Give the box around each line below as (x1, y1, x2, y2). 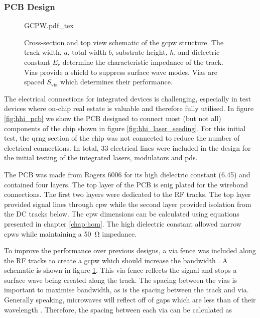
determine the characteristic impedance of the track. (62, 57, 223, 67)
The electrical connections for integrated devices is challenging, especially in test (4, 93, 251, 103)
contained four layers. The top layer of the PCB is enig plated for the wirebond (4, 179, 248, 189)
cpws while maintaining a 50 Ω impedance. (4, 228, 137, 239)
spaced (24, 76, 45, 87)
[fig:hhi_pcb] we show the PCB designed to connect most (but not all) (4, 113, 221, 123)
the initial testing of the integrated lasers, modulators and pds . (4, 152, 198, 163)
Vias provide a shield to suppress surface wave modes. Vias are (24, 66, 217, 77)
